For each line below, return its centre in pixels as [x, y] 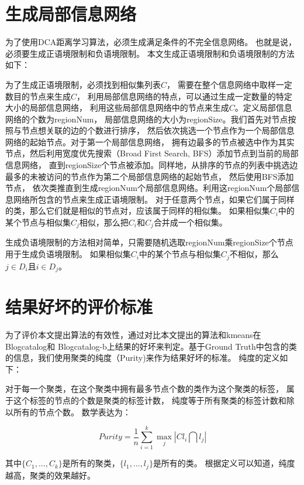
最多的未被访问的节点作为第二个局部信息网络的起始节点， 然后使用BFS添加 [150, 176]
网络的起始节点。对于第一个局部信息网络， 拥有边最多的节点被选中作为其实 [150, 141]
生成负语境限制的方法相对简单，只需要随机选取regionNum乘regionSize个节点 [149, 242]
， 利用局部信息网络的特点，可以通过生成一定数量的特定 [184, 96]
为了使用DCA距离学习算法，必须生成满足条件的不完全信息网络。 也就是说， [151, 42]
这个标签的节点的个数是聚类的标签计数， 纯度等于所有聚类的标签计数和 [150, 400]
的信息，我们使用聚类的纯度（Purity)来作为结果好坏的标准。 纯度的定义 [143, 358]
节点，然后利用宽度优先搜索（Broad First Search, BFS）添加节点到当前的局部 [152, 153]
